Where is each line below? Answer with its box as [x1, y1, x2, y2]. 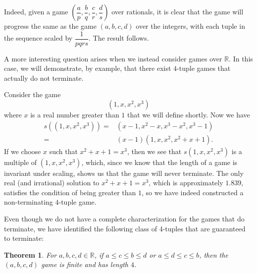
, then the [199, 249, 228, 260]
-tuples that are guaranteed [162, 223, 246, 233]
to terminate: [4, 233, 44, 243]
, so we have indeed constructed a [141, 187, 244, 197]
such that [49, 146, 78, 156]
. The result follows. [89, 33, 149, 43]
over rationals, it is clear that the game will [111, 6, 244, 16]
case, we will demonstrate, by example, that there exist [4, 63, 171, 73]
